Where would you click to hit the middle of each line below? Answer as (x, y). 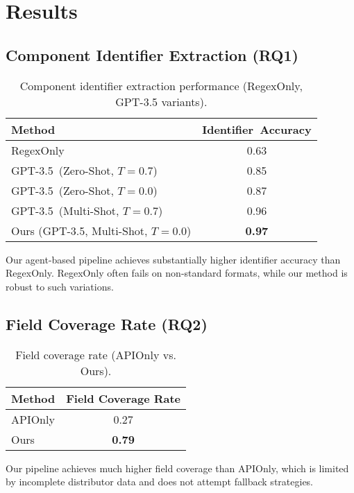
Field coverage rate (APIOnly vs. (96, 354)
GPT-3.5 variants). (161, 101)
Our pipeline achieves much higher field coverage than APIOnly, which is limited (177, 468)
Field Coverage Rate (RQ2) (107, 323)
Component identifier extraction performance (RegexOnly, (161, 85)
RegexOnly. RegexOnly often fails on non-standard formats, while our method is (177, 273)
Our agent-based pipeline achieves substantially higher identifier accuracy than (173, 259)
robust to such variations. (60, 286)
